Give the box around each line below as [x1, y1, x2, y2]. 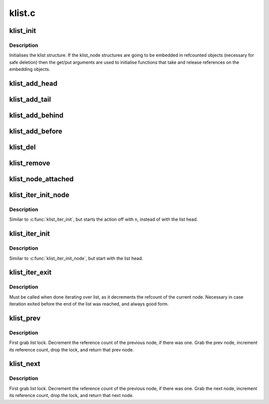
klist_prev [9, 314, 41, 322]
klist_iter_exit [9, 268, 52, 277]
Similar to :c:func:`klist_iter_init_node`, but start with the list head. [9, 255, 143, 261]
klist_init [9, 26, 36, 35]
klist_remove [9, 159, 50, 167]
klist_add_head [9, 79, 57, 87]
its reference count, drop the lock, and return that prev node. [9, 347, 134, 353]
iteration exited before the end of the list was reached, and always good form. [9, 301, 169, 307]
